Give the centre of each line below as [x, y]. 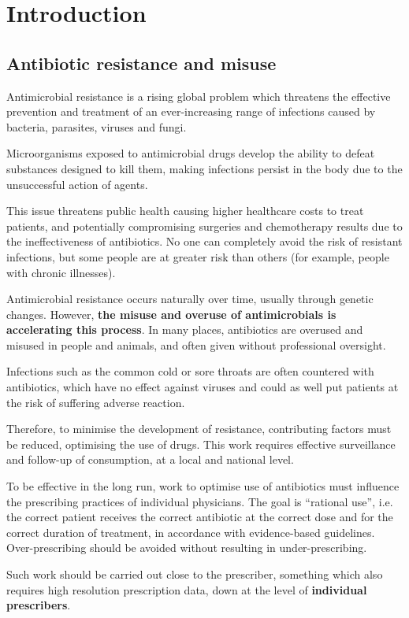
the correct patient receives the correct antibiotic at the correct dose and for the [200, 517]
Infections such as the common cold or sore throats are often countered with [190, 371]
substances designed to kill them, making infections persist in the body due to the [204, 168]
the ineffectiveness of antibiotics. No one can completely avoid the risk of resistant [204, 241]
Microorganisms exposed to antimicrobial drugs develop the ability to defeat [191, 153]
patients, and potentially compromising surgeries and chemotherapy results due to [204, 226]
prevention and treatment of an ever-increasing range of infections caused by [191, 111]
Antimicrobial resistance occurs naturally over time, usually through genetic [190, 299]
